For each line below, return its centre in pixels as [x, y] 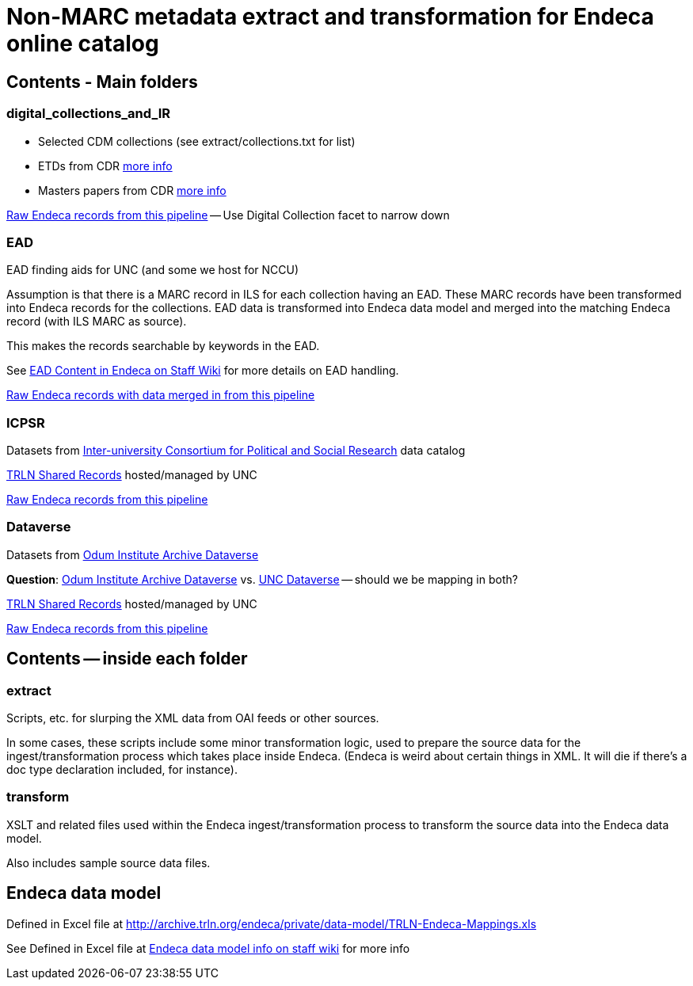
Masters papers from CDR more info [132, 190]
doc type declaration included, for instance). [122, 770]
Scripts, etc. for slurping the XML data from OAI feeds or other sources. [193, 718]
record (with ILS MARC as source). [97, 322]
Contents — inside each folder [127, 659]
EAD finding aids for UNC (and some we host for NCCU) [153, 270]
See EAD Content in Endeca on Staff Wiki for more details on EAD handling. [203, 371]
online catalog [83, 44]
